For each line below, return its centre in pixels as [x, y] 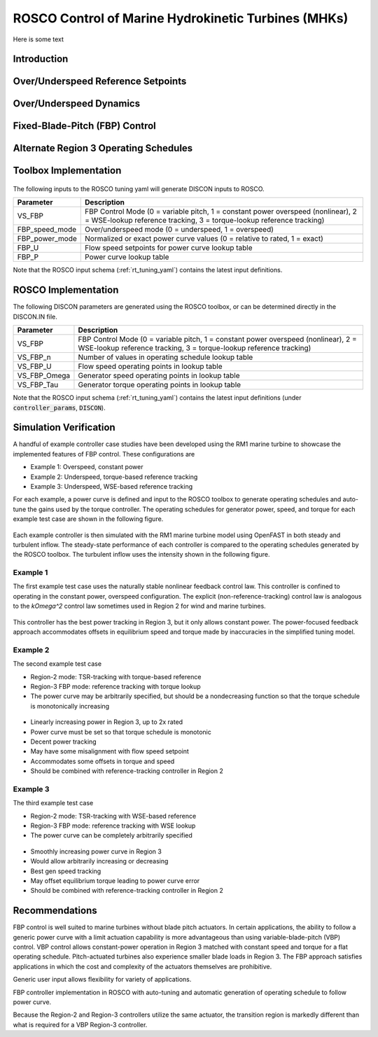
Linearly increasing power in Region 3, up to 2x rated [107, 722]
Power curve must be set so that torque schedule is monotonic [121, 732]
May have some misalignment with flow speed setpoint [110, 751]
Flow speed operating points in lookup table [150, 366]
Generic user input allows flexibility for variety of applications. [102, 980]
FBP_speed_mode [47, 230]
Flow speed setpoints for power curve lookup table [169, 248]
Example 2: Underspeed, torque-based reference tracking [114, 477]
